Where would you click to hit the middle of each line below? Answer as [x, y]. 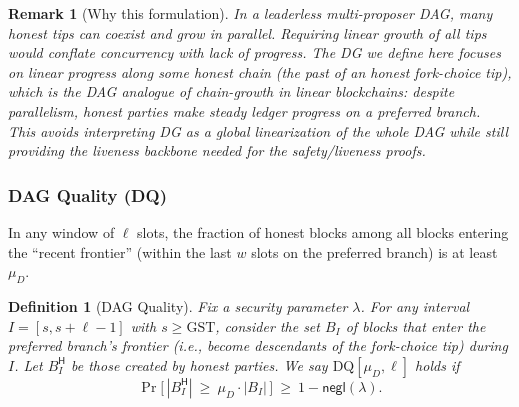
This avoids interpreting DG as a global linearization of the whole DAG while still [258, 130]
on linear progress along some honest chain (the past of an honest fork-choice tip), [260, 71]
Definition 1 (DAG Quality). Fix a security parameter [178, 305]
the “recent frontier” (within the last [120, 251]
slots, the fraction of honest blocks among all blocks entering [323, 231]
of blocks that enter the [415, 325]
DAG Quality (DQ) [87, 194]
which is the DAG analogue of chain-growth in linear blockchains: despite [231, 91]
